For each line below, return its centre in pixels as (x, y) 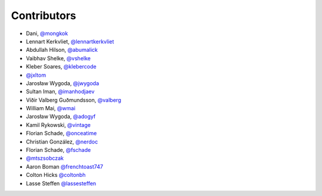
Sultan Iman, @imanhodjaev (60, 92)
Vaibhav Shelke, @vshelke (58, 58)
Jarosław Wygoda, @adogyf (61, 117)
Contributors (44, 15)
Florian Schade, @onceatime (61, 133)
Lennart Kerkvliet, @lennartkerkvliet (70, 41)
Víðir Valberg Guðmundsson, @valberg (74, 100)
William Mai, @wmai (51, 108)
